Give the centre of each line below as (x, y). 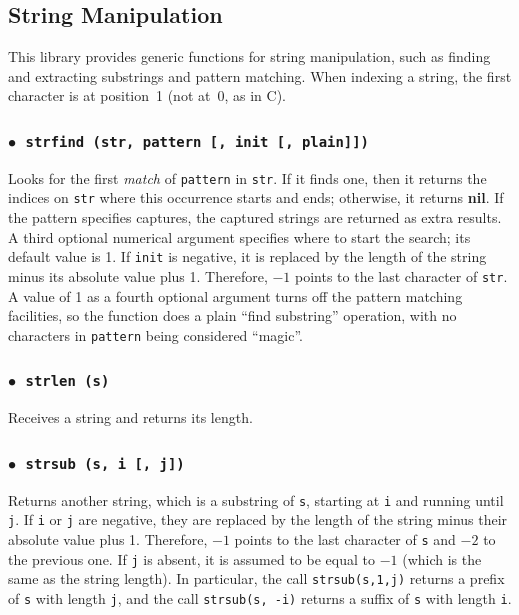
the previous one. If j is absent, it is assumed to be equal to (191, 558)
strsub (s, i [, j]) (105, 463)
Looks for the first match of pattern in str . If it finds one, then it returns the (247, 177)
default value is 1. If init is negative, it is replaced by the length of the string (247, 256)
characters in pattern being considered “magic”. (155, 334)
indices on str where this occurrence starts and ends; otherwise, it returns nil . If (256, 197)
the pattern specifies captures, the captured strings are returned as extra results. (255, 217)
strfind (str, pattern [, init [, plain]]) (197, 141)
